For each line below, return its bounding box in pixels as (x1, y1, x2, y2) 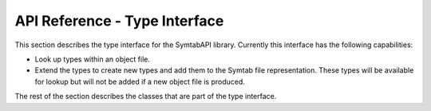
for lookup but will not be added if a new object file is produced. (34, 77, 245, 86)
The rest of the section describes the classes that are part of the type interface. (14, 92, 277, 101)
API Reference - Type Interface (14, 12, 224, 30)
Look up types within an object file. (34, 54, 151, 64)
